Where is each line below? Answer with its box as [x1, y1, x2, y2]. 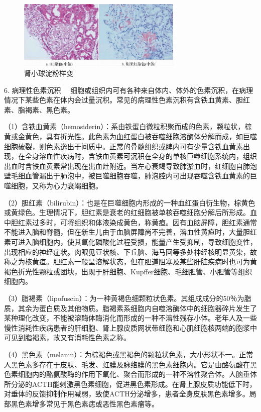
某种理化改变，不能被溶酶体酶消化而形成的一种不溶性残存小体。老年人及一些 [4, 313, 257, 323]
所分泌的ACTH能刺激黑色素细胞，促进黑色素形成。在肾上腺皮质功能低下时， [4, 378, 256, 389]
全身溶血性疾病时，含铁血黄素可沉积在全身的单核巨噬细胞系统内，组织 [25, 151, 257, 161]
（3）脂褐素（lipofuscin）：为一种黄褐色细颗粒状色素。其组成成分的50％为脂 [4, 292, 251, 303]
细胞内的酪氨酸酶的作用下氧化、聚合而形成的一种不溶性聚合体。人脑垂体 [18, 369, 257, 379]
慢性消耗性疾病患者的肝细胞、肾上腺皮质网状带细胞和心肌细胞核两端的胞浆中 [4, 322, 257, 333]
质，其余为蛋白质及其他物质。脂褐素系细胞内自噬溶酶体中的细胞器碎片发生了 [4, 302, 257, 313]
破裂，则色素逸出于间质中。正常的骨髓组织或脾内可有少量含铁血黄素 [18, 141, 243, 151]
